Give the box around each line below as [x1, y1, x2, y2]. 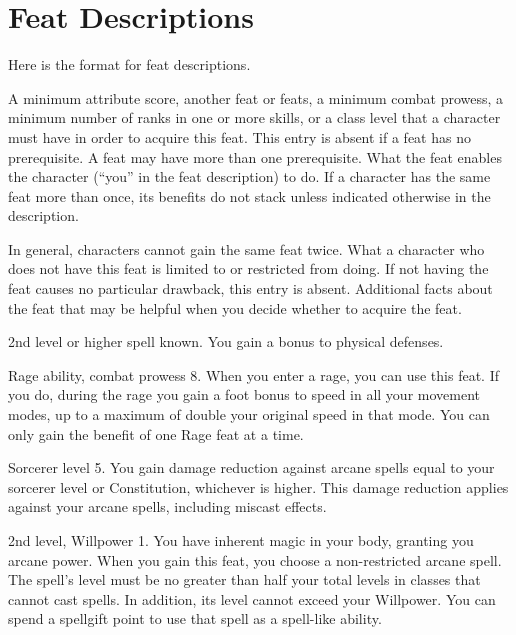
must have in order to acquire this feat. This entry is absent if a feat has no [8, 126, 471, 147]
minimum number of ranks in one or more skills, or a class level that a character [8, 107, 501, 128]
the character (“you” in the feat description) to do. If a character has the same [8, 166, 491, 187]
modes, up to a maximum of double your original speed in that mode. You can [8, 404, 490, 425]
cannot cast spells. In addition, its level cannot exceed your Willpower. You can [8, 588, 496, 609]
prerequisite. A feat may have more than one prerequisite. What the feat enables [8, 146, 502, 167]
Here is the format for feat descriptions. [8, 54, 251, 75]
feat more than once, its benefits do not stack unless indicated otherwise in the [8, 185, 491, 206]
